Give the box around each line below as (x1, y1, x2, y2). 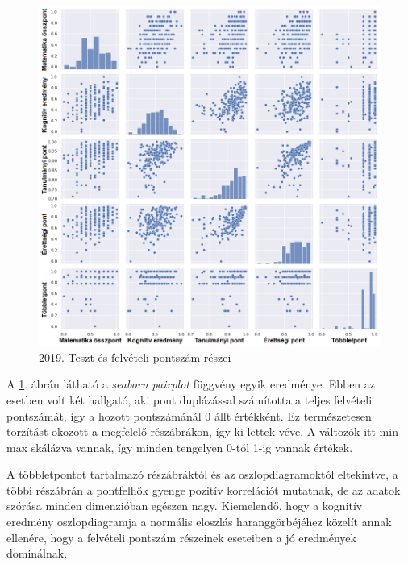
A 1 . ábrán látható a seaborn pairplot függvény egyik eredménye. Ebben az (6, 375, 376, 392)
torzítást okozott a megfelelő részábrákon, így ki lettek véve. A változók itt (6, 423, 376, 440)
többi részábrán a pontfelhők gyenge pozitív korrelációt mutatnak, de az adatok (6, 481, 401, 498)
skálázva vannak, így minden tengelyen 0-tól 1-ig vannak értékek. (31, 438, 353, 455)
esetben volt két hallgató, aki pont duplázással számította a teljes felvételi (6, 391, 373, 408)
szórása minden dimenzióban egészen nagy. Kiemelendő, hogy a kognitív (6, 497, 363, 514)
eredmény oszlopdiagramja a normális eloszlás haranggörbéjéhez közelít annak (6, 513, 392, 530)
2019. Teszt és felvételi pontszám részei (39, 348, 231, 365)
